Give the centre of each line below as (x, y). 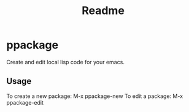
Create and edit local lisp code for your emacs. (65, 62)
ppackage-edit (25, 102)
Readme (103, 11)
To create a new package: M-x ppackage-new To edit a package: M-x (94, 96)
